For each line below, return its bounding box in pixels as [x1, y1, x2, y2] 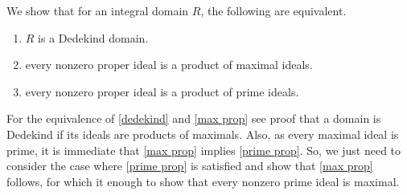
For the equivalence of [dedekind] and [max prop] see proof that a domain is [6, 110, 381, 127]
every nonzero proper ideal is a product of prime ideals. [25, 83, 299, 100]
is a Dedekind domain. [38, 29, 149, 46]
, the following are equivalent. [200, 2, 347, 18]
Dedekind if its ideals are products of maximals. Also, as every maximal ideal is [6, 125, 399, 142]
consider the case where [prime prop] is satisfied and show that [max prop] [6, 157, 373, 174]
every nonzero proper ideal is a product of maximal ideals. [25, 56, 313, 73]
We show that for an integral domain [6, 2, 189, 18]
